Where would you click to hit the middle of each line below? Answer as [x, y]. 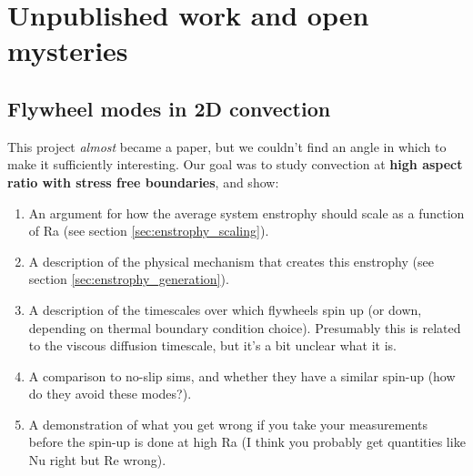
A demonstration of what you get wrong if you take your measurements [228, 424]
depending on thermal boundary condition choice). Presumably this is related [245, 327]
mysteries [68, 51]
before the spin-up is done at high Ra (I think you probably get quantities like [247, 442]
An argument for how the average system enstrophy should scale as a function [247, 213]
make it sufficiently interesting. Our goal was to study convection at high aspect [235, 164]
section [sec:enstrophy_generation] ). [129, 279]
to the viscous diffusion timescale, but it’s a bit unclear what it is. [212, 345]
